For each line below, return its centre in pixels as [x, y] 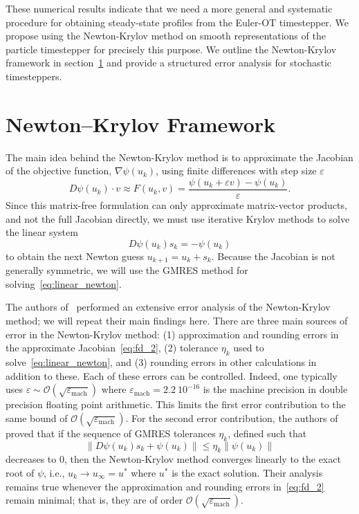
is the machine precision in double [275, 389]
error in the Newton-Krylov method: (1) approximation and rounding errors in [172, 334]
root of [20, 472]
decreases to [31, 459]
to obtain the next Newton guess [75, 256]
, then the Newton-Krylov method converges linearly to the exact [202, 459]
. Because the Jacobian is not [273, 256]
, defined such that [267, 433]
